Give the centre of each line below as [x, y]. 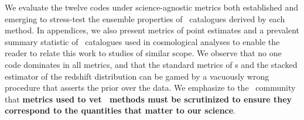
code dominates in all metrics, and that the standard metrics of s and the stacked [151, 64]
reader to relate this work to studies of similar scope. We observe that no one [143, 53]
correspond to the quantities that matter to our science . [120, 110]
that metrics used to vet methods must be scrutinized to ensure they [148, 99]
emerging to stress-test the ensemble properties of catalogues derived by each [145, 18]
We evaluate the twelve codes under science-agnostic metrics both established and [151, 7]
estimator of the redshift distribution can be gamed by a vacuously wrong [137, 76]
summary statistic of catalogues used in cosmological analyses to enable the [142, 41]
